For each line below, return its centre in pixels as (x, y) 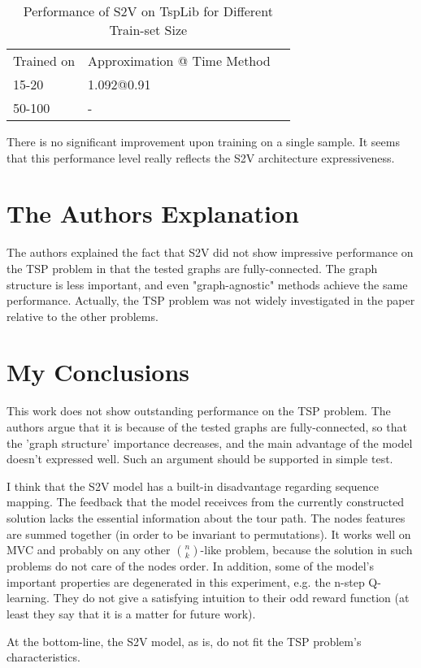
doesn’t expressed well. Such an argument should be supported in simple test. (200, 459)
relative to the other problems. (82, 316)
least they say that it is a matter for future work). (131, 613)
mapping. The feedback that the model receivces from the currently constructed (206, 502)
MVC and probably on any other (89, 550)
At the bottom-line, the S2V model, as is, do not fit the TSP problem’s (184, 641)
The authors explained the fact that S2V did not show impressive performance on (210, 252)
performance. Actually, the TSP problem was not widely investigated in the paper (211, 300)
